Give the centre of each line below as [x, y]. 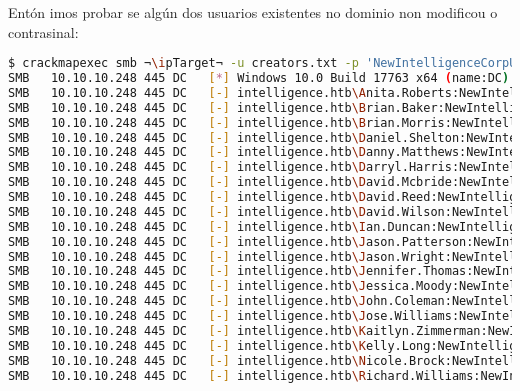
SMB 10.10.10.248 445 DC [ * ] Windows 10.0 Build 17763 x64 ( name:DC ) [259, 78]
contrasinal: [43, 31]
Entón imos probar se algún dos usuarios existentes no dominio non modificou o [253, 12]
